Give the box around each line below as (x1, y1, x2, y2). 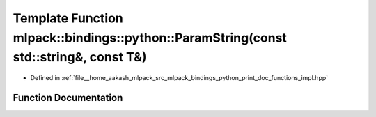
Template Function (13, 10, 123, 26)
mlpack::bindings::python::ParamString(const (13, 30, 287, 45)
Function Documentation (13, 91, 123, 104)
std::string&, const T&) (13, 49, 147, 65)
